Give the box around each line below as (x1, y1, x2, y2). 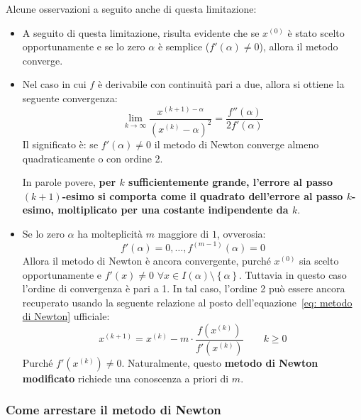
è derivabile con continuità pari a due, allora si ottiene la (97, 77, 345, 92)
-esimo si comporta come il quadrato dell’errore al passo (62, 188, 343, 203)
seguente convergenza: (22, 90, 118, 105)
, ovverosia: (216, 226, 266, 241)
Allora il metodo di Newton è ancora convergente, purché (22, 253, 271, 267)
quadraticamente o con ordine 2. (22, 150, 163, 165)
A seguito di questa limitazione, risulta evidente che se (22, 25, 260, 40)
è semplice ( (157, 39, 210, 54)
